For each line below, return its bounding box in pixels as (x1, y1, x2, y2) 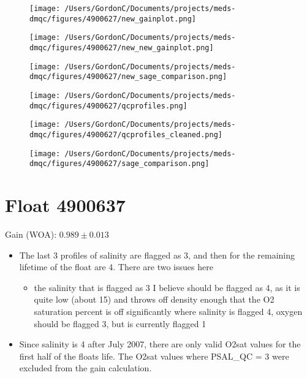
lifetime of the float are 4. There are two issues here (19, 260, 213, 273)
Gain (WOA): (5, 228, 57, 240)
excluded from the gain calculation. (19, 361, 152, 374)
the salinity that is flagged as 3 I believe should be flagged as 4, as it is (34, 281, 300, 293)
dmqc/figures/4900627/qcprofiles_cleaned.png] (29, 130, 222, 139)
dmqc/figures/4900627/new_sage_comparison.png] (29, 72, 227, 81)
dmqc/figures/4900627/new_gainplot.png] (29, 14, 197, 23)
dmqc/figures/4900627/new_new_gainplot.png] (29, 43, 214, 52)
